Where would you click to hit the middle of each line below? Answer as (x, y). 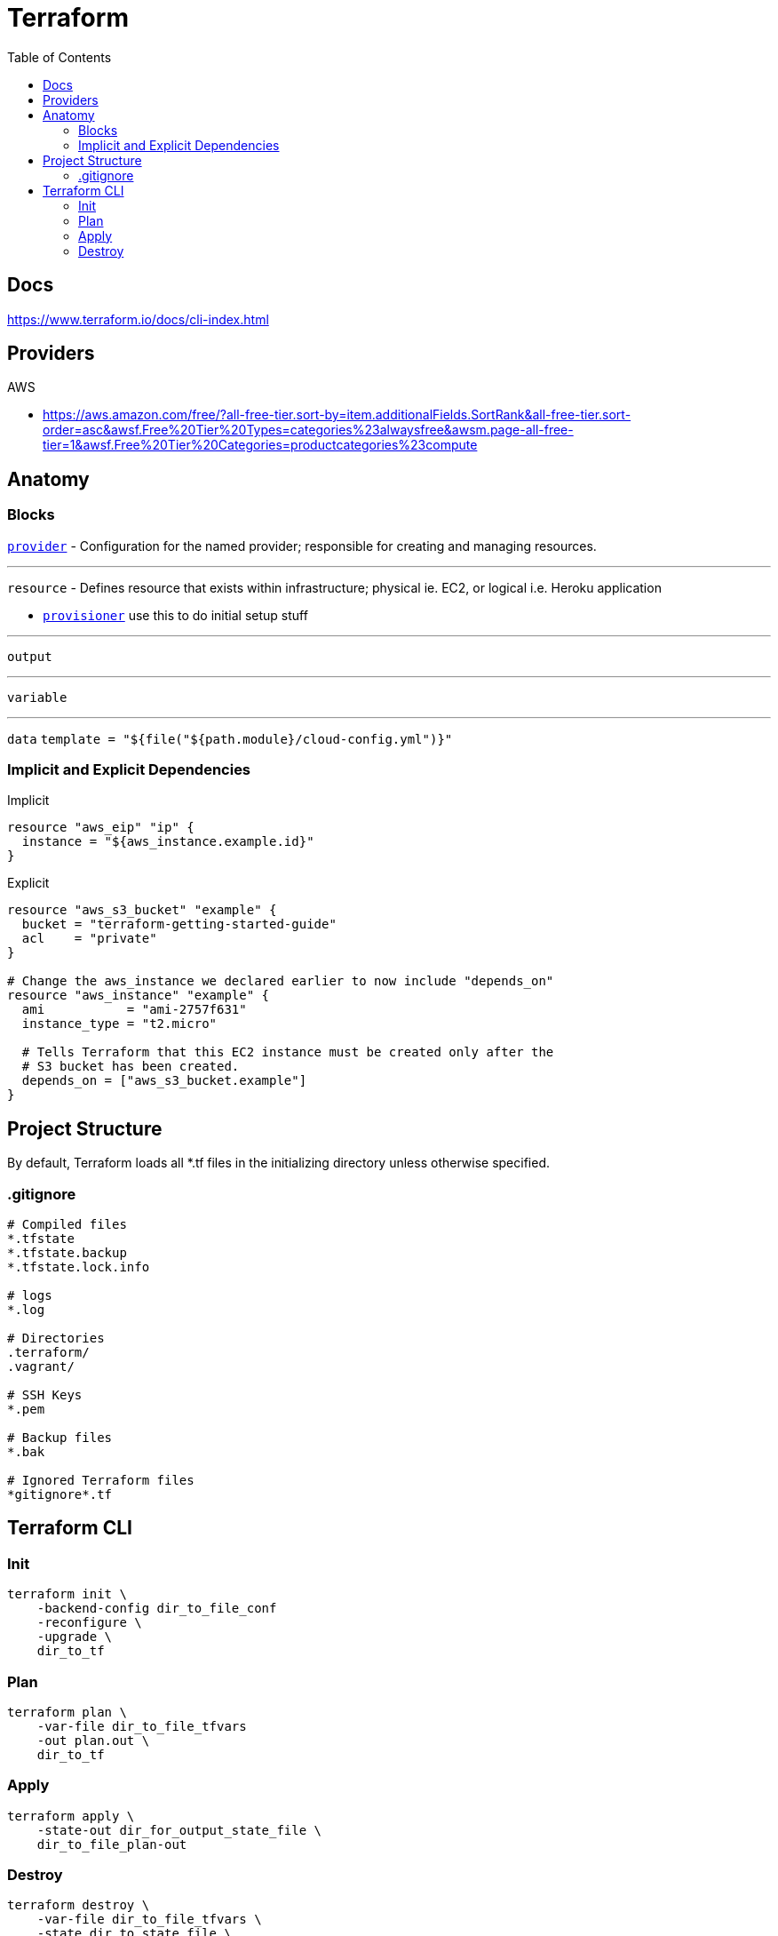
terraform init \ (67, 1594)
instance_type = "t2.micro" (119, 1024)
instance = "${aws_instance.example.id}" (168, 842)
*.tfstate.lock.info (79, 1267)
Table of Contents (60, 57)
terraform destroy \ (79, 1905)
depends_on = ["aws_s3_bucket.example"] (164, 1081)
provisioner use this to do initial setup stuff (175, 615)
